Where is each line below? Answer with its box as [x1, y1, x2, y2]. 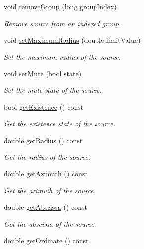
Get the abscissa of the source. [4, 218, 96, 229]
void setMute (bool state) [4, 68, 82, 79]
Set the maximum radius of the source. [4, 51, 121, 62]
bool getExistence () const [4, 101, 84, 112]
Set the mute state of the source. [4, 84, 102, 95]
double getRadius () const [4, 135, 83, 145]
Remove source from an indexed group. [4, 18, 121, 28]
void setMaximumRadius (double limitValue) [4, 35, 141, 45]
